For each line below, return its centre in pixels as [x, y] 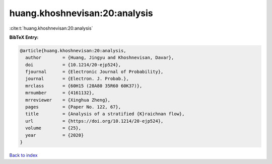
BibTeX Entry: [24, 37]
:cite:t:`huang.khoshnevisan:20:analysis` [51, 28]
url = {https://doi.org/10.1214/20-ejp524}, [94, 121]
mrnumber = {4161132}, [60, 93]
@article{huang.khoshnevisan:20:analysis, [73, 51]
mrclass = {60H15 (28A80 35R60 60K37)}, [84, 86]
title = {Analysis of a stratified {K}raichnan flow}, [105, 114]
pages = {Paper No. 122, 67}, [73, 107]
